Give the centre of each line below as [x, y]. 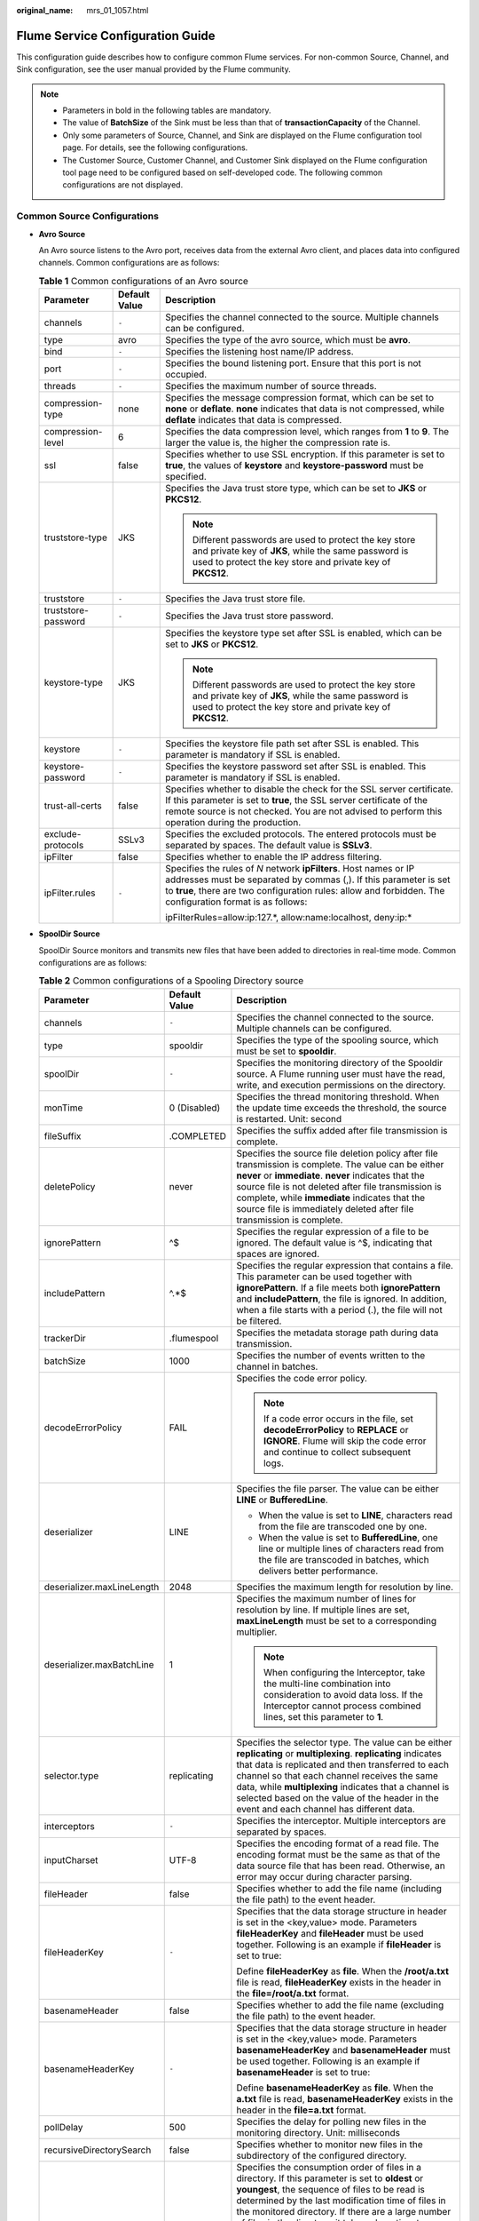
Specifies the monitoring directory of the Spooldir [340, 1063]
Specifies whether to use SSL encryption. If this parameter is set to [305, 455]
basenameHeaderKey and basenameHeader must [344, 2050]
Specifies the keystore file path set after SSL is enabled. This [292, 744]
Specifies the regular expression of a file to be [333, 1231]
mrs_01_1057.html [118, 10]
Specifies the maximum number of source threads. [271, 386]
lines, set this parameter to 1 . [323, 1716]
